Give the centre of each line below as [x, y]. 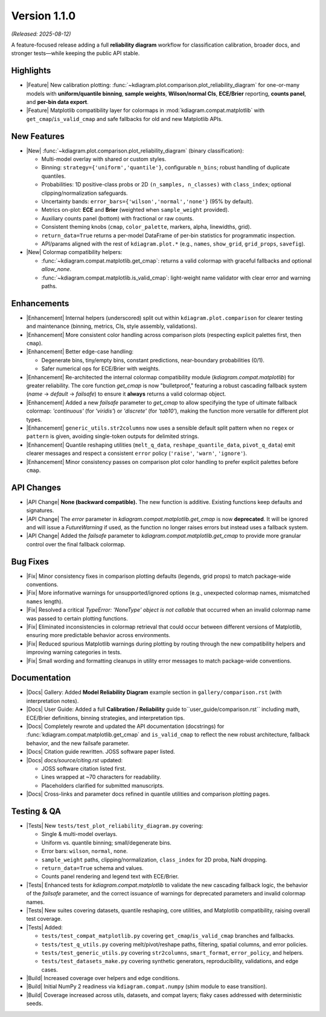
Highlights [31, 70]
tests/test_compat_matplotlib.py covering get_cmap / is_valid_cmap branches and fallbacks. [168, 936]
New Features [38, 136]
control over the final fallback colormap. [76, 544]
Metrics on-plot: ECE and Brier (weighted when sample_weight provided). [135, 210]
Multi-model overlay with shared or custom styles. [104, 159]
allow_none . [56, 269]
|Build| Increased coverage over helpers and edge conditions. [103, 978]
